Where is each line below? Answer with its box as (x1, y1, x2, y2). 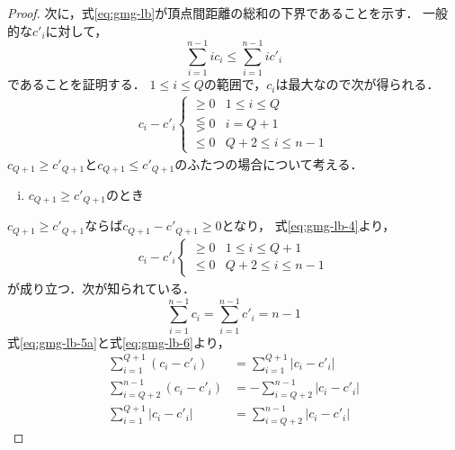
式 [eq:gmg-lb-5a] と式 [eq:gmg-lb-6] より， (7, 332, 230, 351)
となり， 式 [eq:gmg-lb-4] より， (221, 216, 396, 235)
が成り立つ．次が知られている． (7, 278, 195, 297)
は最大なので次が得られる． (275, 75, 440, 94)
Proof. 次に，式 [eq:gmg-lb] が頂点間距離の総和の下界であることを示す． (7, 4, 419, 22)
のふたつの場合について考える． (174, 154, 363, 173)
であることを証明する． (7, 75, 146, 94)
